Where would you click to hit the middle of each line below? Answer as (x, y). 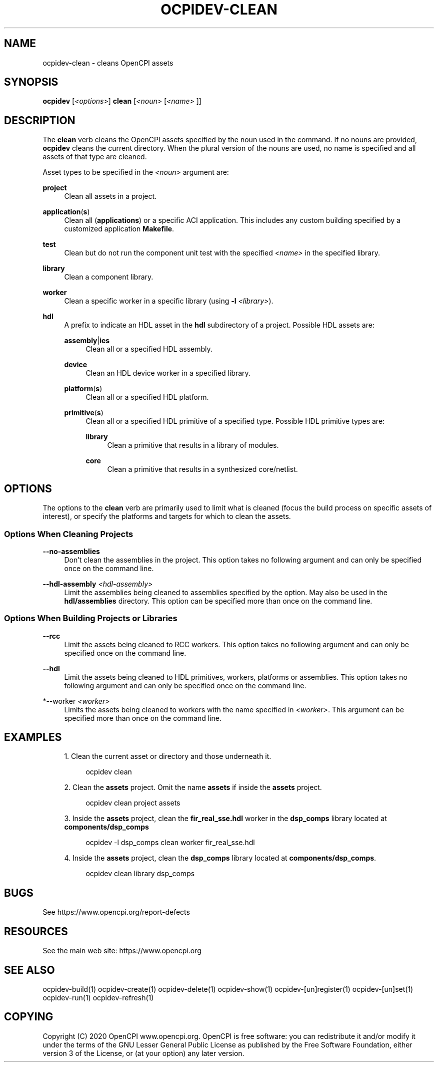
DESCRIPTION (40, 120)
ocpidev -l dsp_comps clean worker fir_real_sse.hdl (170, 843)
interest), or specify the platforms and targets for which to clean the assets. (167, 516)
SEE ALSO (29, 970)
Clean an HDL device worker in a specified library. (168, 373)
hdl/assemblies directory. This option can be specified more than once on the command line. (218, 601)
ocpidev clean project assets (133, 803)
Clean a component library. (109, 277)
